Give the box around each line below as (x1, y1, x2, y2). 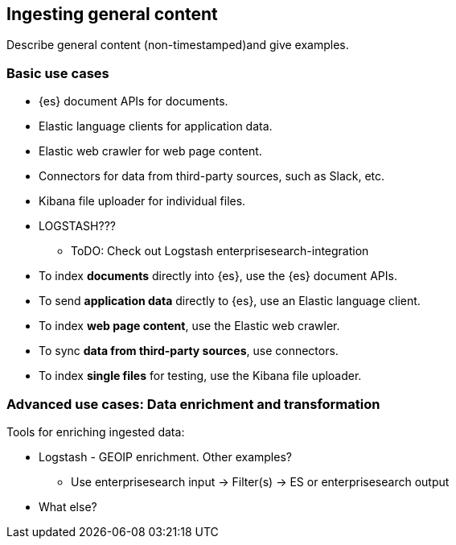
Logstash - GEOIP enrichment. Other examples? (39, 449, 292, 464)
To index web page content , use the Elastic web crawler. (39, 319, 340, 333)
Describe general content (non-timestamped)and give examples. (6, 38, 349, 52)
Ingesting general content (6, 4, 218, 24)
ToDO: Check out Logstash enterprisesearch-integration (71, 244, 369, 258)
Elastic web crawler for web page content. (39, 144, 262, 159)
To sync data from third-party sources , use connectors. (39, 344, 339, 358)
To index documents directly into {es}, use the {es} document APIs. (39, 269, 397, 283)
